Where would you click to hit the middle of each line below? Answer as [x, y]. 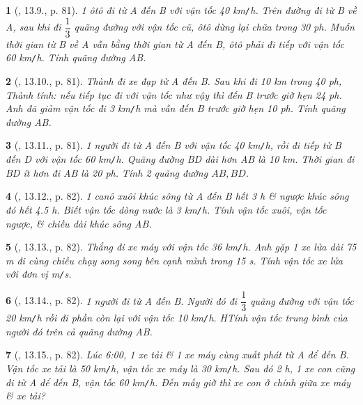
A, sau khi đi [33, 27]
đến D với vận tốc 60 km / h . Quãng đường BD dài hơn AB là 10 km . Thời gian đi [180, 159]
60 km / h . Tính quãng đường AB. [76, 57]
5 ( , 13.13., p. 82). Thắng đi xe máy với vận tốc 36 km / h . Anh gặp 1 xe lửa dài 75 [181, 247]
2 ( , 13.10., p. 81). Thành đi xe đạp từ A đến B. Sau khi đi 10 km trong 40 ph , [174, 80]
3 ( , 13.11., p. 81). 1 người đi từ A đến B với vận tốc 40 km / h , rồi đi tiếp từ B [173, 145]
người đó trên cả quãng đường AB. [79, 331]
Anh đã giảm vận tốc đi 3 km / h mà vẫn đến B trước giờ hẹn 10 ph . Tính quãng [176, 108]
